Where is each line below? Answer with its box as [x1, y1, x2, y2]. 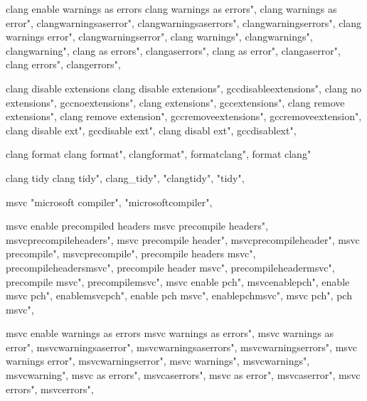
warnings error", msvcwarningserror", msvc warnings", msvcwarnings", [6, 353, 310, 368]
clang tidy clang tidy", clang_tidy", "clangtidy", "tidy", [6, 170, 245, 185]
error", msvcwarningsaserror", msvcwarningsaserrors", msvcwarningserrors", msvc [6, 339, 358, 354]
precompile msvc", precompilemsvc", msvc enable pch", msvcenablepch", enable [6, 274, 350, 289]
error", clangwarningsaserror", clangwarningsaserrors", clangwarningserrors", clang [6, 15, 362, 30]
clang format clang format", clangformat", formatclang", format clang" [6, 146, 312, 161]
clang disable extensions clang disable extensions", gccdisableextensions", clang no [6, 80, 361, 95]
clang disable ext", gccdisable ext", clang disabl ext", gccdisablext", [6, 122, 297, 137]
